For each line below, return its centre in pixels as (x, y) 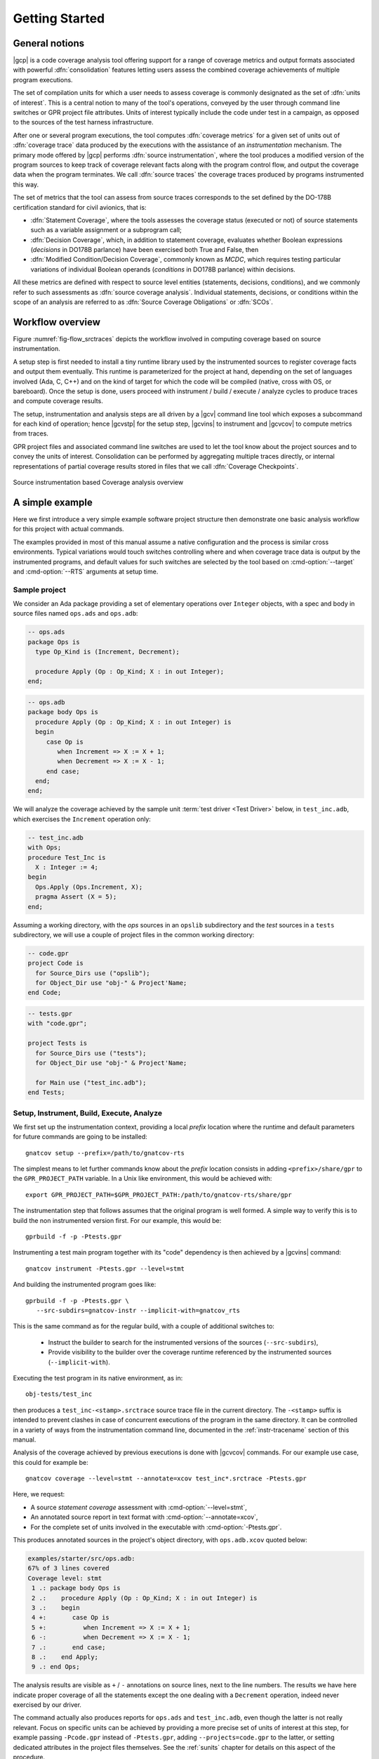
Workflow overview (57, 322)
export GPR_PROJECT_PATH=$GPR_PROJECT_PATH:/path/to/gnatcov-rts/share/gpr (159, 1195)
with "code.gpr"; (58, 1023)
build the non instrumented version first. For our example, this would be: (117, 1220)
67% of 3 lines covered (69, 1568)
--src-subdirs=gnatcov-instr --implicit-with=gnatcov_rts (138, 1310)
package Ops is (54, 642)
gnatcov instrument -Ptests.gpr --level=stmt (105, 1269)
